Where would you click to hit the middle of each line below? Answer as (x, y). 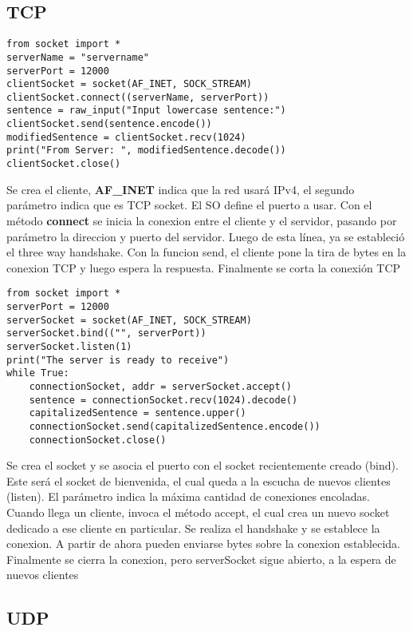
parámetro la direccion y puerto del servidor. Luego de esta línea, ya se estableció (206, 236)
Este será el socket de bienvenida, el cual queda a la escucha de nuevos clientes (199, 480)
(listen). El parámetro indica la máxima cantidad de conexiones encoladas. (188, 496)
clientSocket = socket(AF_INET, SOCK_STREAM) (129, 84)
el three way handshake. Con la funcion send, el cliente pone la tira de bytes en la (206, 252)
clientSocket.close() (64, 164)
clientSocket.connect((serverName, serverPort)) (138, 97)
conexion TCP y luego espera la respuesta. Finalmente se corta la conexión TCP (204, 267)
